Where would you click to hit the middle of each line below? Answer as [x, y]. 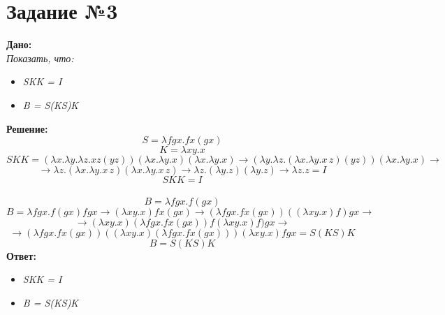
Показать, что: [40, 58]
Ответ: [21, 255]
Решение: [27, 128]
